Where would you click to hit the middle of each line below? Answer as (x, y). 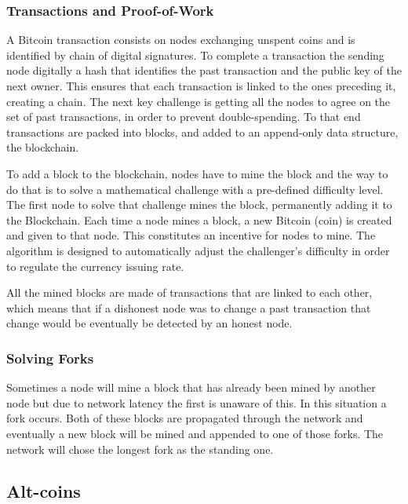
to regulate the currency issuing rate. (95, 266)
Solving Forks (50, 358)
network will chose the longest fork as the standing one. (140, 449)
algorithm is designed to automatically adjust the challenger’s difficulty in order (198, 250)
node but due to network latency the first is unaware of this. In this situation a (197, 402)
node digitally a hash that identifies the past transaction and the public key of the (204, 70)
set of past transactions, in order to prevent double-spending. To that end (184, 117)
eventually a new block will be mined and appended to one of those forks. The (195, 433)
